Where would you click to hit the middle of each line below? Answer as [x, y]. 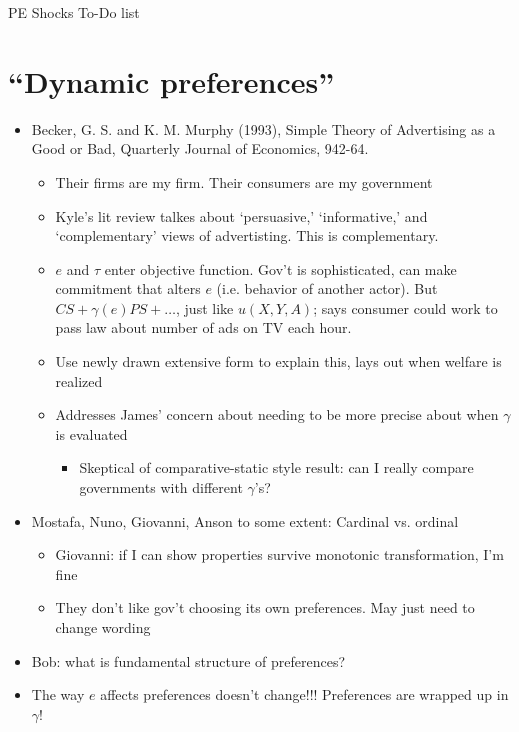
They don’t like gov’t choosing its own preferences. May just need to [265, 607]
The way [58, 694]
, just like [205, 307]
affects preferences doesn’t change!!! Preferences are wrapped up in [304, 694]
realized [79, 380]
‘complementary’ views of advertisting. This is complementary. [247, 235]
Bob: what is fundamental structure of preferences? [188, 660]
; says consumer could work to [405, 307]
